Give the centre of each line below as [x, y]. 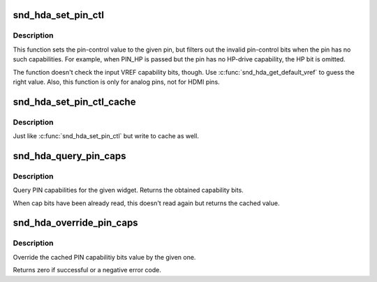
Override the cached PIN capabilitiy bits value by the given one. [104, 257]
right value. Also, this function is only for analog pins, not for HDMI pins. [116, 82]
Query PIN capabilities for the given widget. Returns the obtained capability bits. [128, 190]
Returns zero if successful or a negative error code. [87, 270]
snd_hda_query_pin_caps [69, 156]
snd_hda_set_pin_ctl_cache [74, 102]
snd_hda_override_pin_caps [76, 223]
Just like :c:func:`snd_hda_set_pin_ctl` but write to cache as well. [106, 136]
